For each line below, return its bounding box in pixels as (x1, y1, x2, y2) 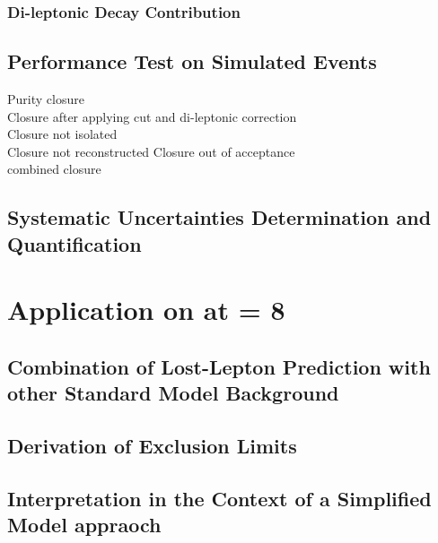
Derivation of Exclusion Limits (7, 432, 297, 460)
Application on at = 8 (7, 291, 285, 328)
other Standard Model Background (7, 379, 339, 407)
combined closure (7, 159, 101, 178)
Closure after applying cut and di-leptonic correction (7, 107, 297, 125)
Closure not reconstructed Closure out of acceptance (7, 142, 295, 160)
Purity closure (7, 90, 84, 108)
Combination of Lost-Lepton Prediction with (7, 352, 431, 380)
